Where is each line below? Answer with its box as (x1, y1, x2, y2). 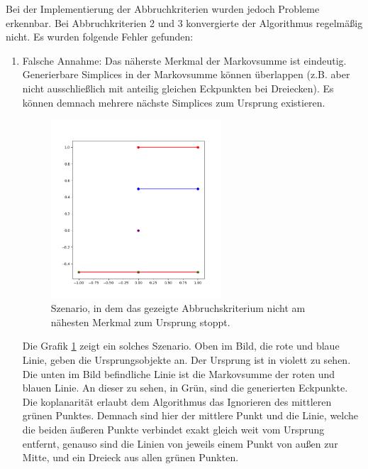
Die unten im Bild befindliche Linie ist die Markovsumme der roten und (22, 366, 335, 381)
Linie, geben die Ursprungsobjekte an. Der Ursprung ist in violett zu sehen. (22, 352, 351, 367)
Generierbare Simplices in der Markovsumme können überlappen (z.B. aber (22, 67, 350, 82)
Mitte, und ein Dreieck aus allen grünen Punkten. (22, 450, 239, 465)
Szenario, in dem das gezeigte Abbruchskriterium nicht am (50, 301, 306, 316)
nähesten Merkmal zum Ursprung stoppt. (50, 314, 230, 329)
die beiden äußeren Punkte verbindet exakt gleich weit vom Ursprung (22, 421, 325, 436)
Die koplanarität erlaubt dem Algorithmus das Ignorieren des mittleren (22, 394, 332, 409)
